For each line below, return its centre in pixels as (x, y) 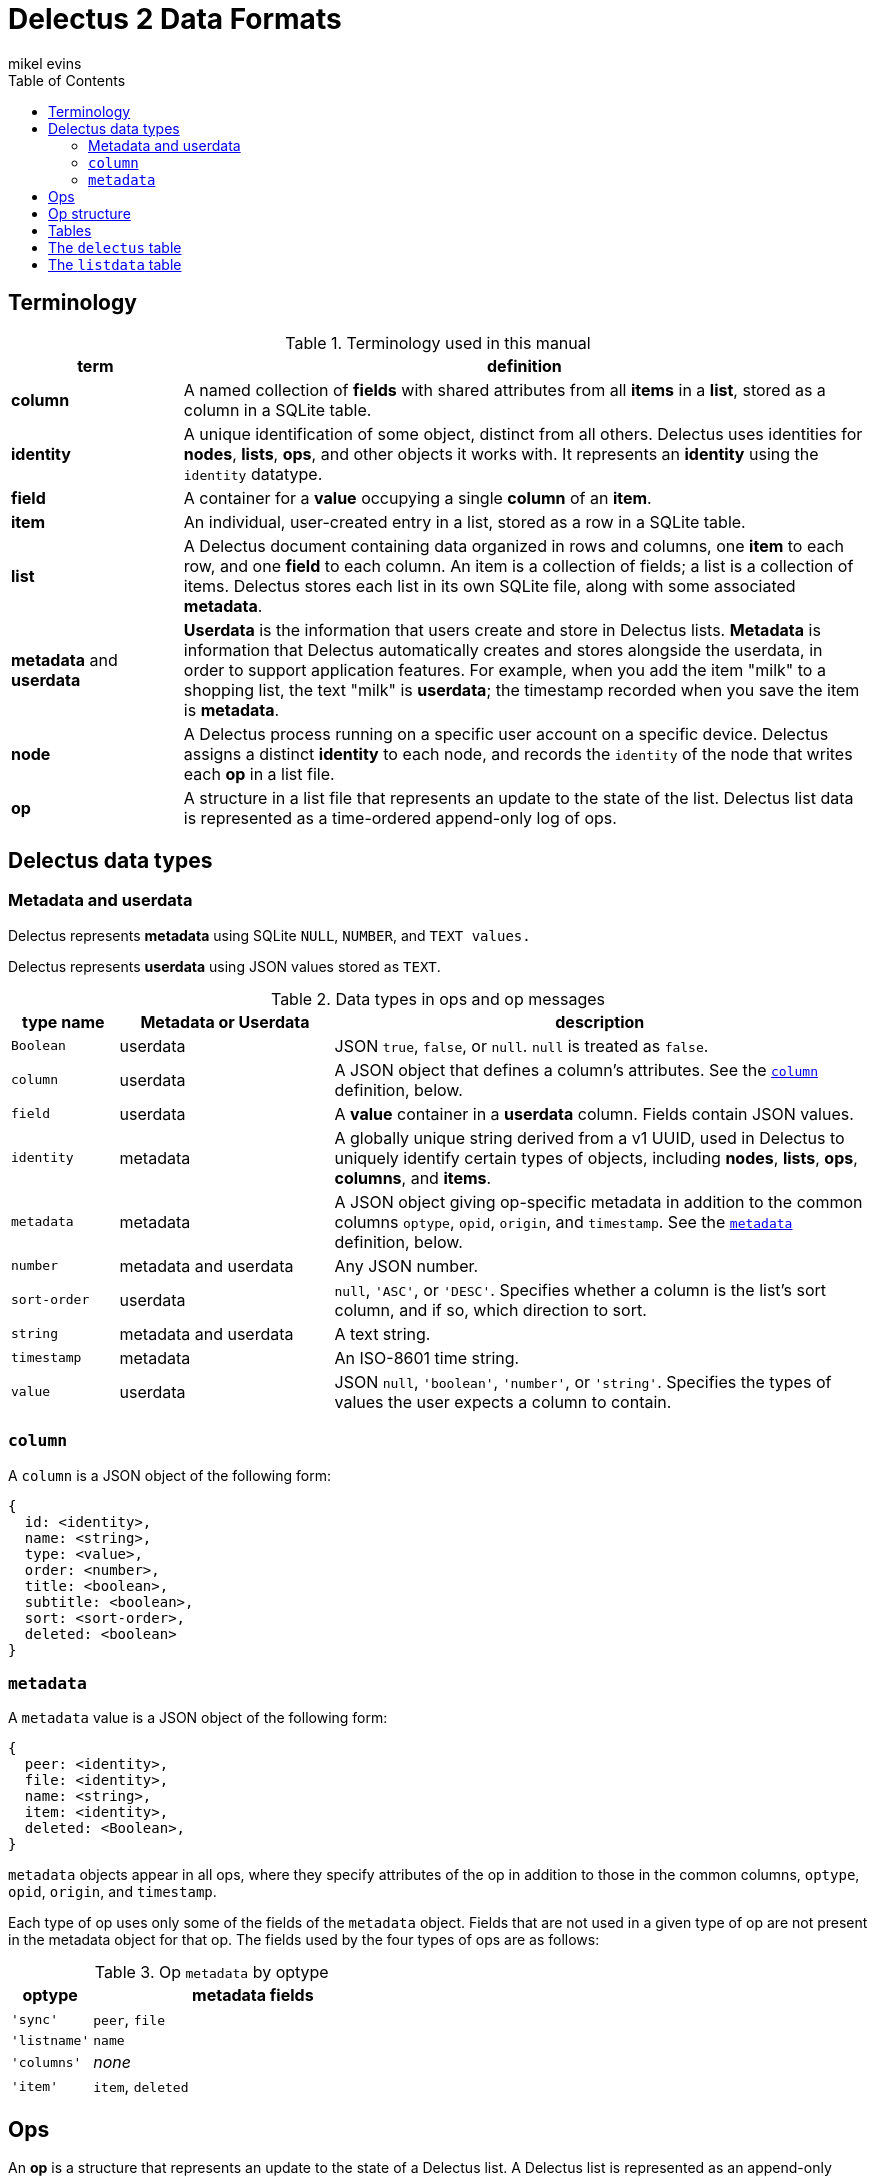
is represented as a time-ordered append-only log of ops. (400, 817)
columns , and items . (413, 1177)
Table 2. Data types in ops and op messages (438, 998)
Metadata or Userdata (225, 1021)
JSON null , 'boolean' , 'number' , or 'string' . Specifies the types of (583, 1381)
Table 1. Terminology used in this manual (438, 342)
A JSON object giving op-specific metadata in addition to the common (598, 1201)
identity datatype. (253, 473)
